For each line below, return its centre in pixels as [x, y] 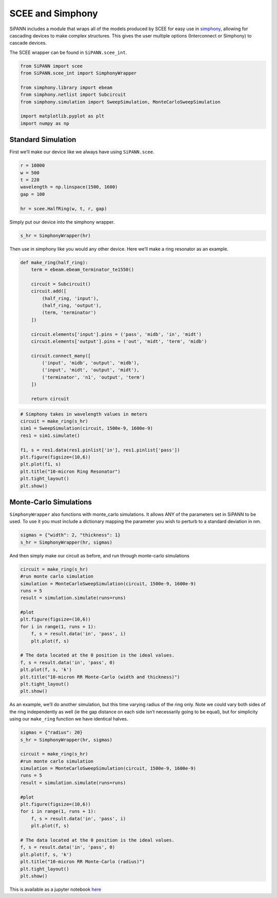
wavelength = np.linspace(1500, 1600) [69, 187]
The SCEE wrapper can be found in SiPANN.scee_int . [68, 52]
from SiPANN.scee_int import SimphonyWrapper [78, 73]
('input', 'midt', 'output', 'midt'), [91, 370]
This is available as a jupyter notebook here [55, 889]
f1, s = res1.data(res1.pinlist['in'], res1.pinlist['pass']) [100, 450]
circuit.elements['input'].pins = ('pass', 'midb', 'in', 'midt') [116, 334]
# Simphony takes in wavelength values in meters [84, 414]
